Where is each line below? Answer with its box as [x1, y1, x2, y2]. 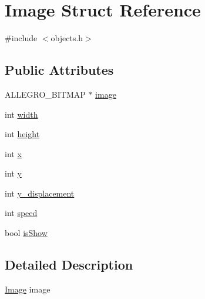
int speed [5, 207, 38, 219]
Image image [5, 283, 51, 295]
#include [5, 32, 38, 44]
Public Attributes [5, 61, 114, 79]
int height [5, 128, 40, 140]
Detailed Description [5, 255, 133, 274]
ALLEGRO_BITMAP [5, 88, 86, 100]
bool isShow [5, 227, 48, 239]
